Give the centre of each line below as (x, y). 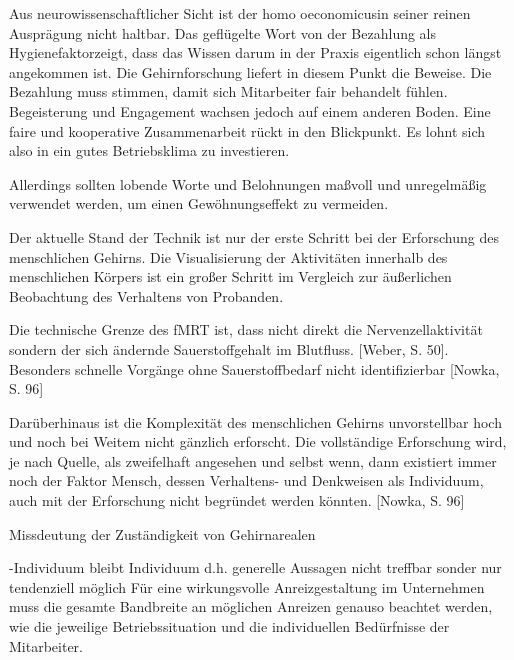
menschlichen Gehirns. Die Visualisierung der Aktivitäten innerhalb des (228, 256)
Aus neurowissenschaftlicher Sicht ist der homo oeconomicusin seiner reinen (240, 13)
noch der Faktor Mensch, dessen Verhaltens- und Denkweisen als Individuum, (246, 480)
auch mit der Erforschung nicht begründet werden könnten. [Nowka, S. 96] (237, 500)
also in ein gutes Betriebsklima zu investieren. (149, 150)
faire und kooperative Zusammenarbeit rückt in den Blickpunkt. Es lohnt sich (247, 130)
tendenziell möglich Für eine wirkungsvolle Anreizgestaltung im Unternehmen (247, 586)
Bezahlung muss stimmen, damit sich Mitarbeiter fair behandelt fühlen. (228, 91)
